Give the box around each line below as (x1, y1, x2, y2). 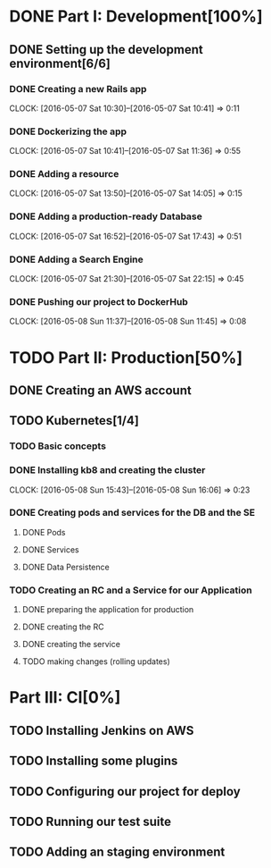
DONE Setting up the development (9, 42, 203, 57)
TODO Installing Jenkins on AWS (9, 722, 194, 738)
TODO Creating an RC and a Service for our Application (9, 584, 252, 596)
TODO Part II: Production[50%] (9, 347, 243, 367)
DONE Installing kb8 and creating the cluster (9, 464, 206, 476)
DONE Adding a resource (9, 168, 119, 181)
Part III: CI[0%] (9, 687, 121, 708)
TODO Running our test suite (9, 813, 172, 829)
